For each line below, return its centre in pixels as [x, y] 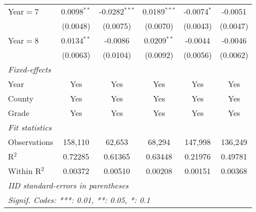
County [21, 98]
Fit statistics [30, 127]
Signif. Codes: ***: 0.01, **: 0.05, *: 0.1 [79, 200]
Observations [31, 142]
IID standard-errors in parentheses [68, 185]
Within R [25, 171]
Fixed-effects [30, 69]
